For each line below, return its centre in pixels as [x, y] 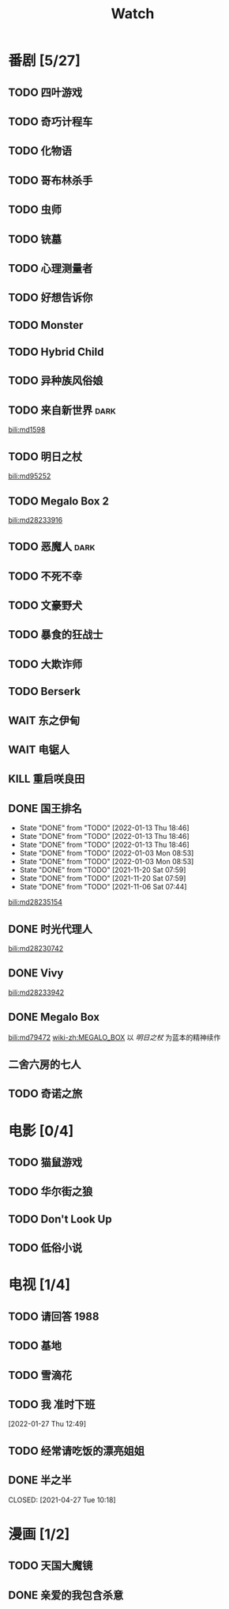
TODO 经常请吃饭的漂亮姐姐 [76, 1450]
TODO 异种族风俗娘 [56, 381]
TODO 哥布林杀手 [51, 180]
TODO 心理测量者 [51, 268]
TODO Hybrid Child [56, 352]
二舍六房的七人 [45, 1065]
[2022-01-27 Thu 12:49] [47, 1424]
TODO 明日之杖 [45, 457]
